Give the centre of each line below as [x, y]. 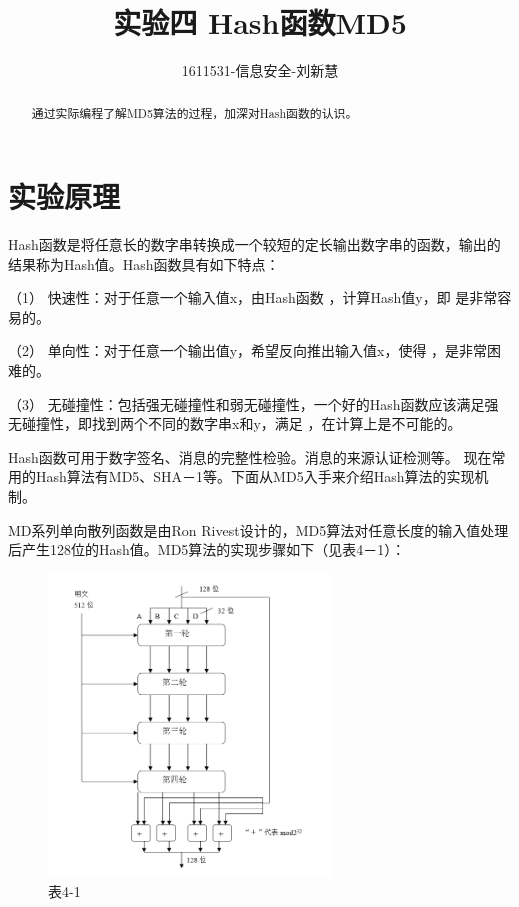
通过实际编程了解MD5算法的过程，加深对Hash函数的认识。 [194, 112]
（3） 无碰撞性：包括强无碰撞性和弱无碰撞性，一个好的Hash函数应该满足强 [253, 403]
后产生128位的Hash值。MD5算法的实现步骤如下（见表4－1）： [207, 549]
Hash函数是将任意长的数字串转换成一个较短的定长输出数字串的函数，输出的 [254, 244]
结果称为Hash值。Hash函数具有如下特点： [144, 263]
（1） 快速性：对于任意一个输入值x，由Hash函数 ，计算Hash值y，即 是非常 [253, 297]
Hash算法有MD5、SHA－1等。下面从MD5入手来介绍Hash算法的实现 [255, 476]
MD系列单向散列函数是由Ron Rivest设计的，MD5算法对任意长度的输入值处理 [258, 529]
